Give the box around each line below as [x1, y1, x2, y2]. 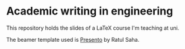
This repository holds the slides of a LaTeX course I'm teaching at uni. [6, 24, 180, 31]
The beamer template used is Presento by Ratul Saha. [6, 36, 140, 43]
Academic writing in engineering [6, 4, 174, 18]
